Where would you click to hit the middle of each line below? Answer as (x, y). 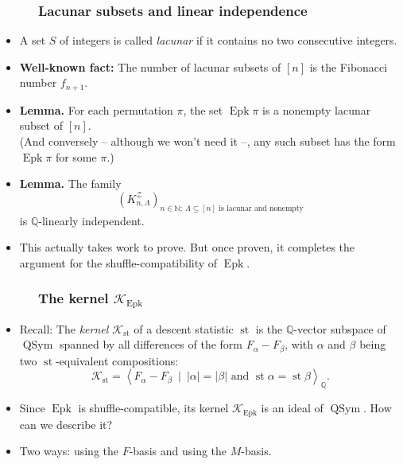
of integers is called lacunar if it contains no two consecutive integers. (229, 40)
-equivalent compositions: (117, 360)
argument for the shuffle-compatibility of (118, 262)
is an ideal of (292, 408)
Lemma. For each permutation (96, 109)
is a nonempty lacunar (317, 109)
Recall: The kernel (64, 328)
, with (299, 344)
